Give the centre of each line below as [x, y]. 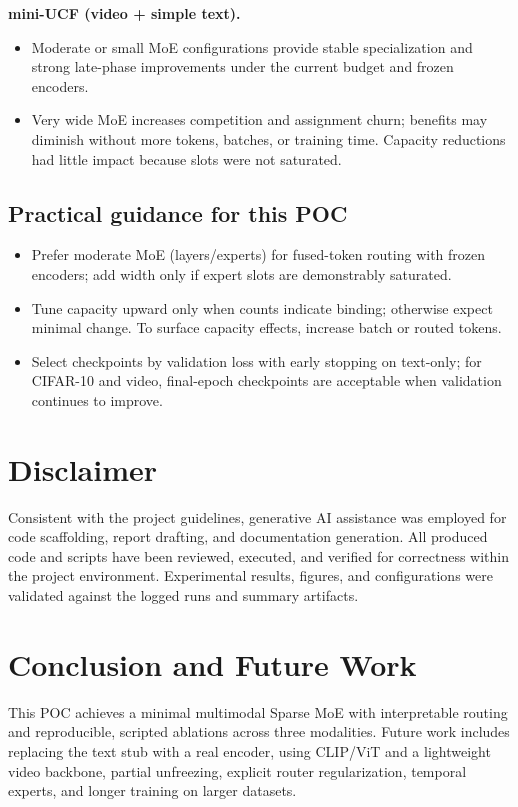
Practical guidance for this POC [178, 212]
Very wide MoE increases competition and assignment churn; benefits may [259, 119]
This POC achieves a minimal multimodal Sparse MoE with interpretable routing [258, 711]
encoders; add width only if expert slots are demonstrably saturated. [241, 273]
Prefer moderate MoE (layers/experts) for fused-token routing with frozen [258, 254]
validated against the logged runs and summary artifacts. [183, 595]
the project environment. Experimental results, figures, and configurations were [250, 575]
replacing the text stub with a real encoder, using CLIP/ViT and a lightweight [249, 750]
